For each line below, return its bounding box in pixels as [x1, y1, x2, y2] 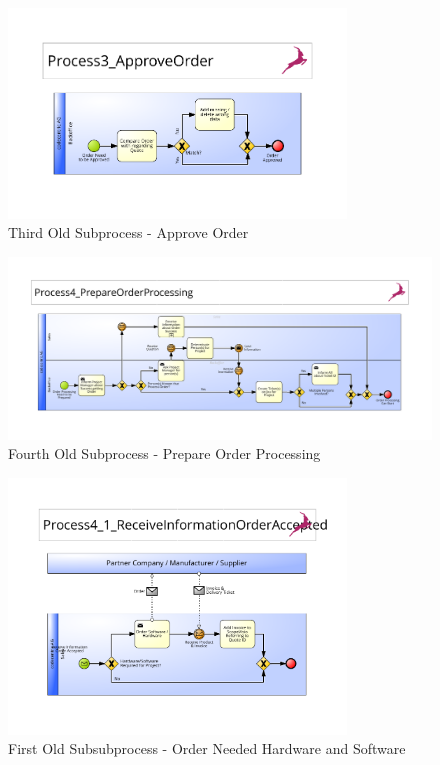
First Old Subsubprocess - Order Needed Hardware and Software [8, 738, 406, 759]
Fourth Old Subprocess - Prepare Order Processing [8, 443, 321, 464]
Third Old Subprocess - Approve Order [8, 222, 249, 243]
